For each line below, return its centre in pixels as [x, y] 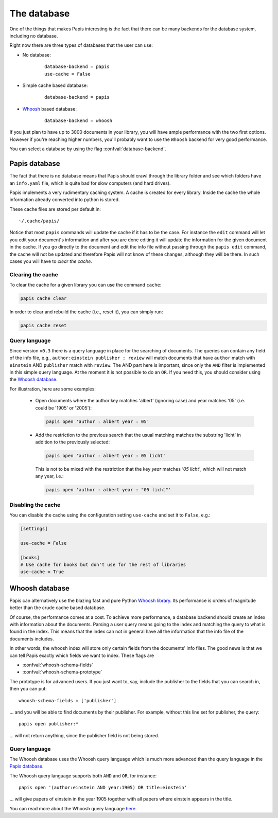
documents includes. [32, 638]
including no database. [34, 35]
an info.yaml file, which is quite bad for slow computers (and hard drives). [90, 183]
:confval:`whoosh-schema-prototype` [62, 672]
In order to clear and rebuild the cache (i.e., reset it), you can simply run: [86, 312]
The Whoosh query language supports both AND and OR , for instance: [83, 776]
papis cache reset [44, 326]
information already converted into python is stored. [65, 200]
